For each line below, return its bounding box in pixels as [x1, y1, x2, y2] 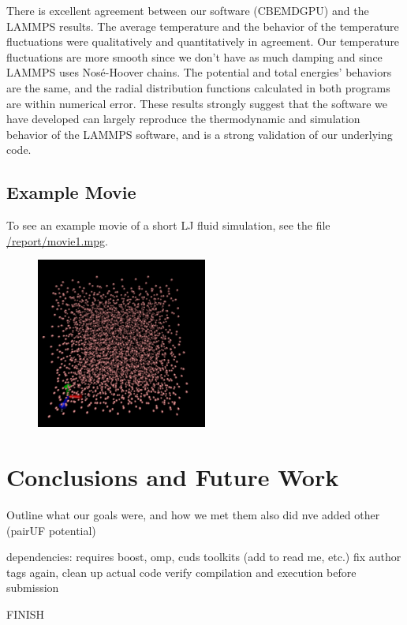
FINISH [6, 606, 45, 623]
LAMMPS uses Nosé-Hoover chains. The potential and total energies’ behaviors [6, 64, 392, 80]
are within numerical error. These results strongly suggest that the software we [6, 95, 388, 111]
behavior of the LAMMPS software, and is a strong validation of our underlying [6, 125, 393, 142]
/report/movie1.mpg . [6, 232, 108, 249]
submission [6, 579, 59, 596]
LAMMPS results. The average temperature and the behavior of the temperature [6, 17, 399, 34]
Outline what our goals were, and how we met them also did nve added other [6, 507, 380, 523]
